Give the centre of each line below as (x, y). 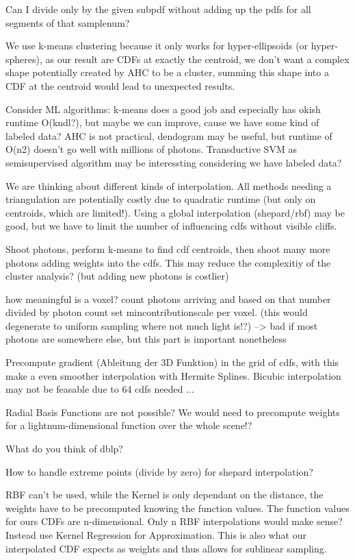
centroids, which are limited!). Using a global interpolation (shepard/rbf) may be (175, 212)
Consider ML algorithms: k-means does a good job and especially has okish (163, 109)
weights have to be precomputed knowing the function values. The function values (177, 508)
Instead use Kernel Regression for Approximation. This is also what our (156, 535)
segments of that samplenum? (68, 22)
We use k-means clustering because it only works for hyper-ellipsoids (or (157, 46)
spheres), (24, 59)
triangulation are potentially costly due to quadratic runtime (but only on (161, 199)
